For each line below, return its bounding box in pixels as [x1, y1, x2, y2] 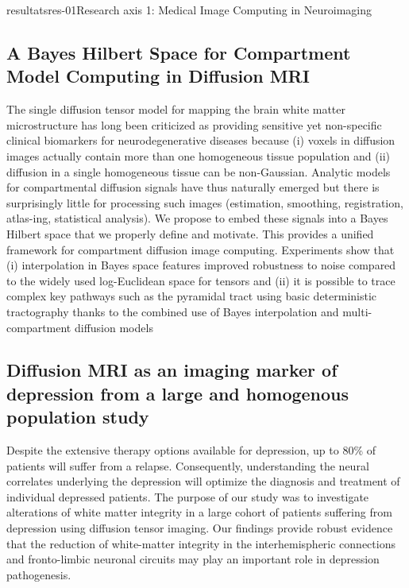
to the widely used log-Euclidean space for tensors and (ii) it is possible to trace [6, 272, 395, 288]
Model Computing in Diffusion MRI [6, 64, 310, 88]
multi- [342, 303, 372, 319]
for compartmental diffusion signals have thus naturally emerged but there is [6, 179, 380, 195]
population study [6, 404, 149, 429]
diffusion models [74, 319, 153, 335]
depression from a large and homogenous [6, 381, 349, 405]
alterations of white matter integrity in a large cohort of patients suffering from [6, 504, 392, 520]
